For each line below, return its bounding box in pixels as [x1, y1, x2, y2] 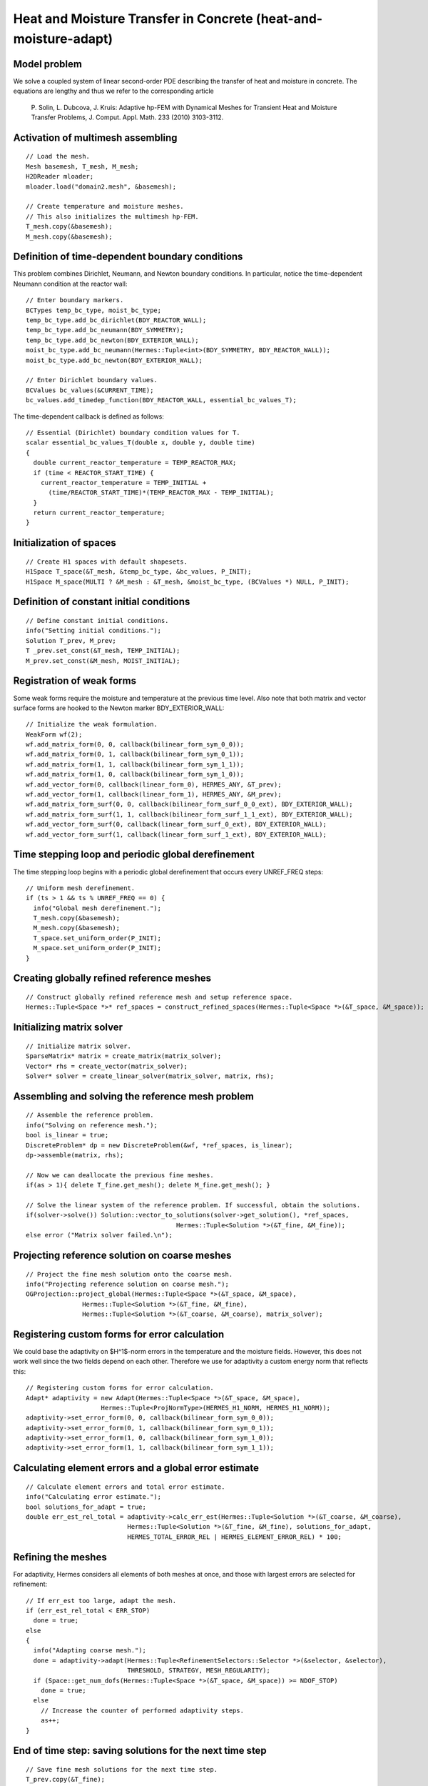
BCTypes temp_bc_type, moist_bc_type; [26, 306, 162, 314]
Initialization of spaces [13, 537, 117, 549]
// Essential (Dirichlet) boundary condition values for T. [26, 429, 240, 436]
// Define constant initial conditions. [26, 617, 169, 625]
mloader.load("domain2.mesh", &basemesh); [26, 182, 177, 191]
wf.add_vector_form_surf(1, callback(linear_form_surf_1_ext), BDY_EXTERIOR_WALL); [26, 830, 327, 839]
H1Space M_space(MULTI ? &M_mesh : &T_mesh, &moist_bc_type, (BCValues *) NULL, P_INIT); [26, 577, 350, 586]
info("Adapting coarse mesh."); [33, 1647, 146, 1655]
